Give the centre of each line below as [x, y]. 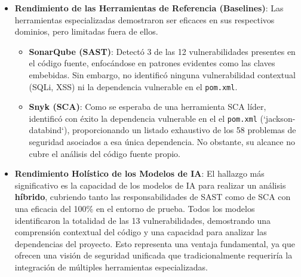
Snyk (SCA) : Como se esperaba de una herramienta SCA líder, [148, 107]
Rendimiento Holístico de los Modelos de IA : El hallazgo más [139, 173]
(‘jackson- [278, 118]
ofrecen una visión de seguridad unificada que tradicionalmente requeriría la [153, 255]
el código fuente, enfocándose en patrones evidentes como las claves [152, 63]
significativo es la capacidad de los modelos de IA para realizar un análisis [150, 185]
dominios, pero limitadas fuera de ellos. [86, 31]
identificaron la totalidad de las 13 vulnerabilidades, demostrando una [142, 220]
